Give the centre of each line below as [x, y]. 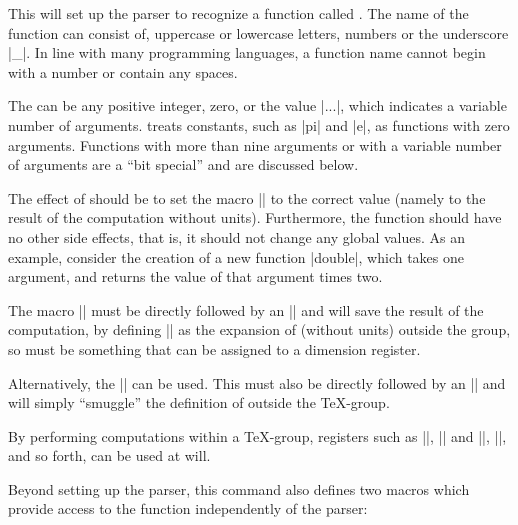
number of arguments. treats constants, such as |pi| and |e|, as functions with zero [259, 124]
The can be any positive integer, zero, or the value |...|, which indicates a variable [257, 105]
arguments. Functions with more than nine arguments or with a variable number [255, 144]
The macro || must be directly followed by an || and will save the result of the [246, 309]
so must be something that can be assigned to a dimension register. [214, 348]
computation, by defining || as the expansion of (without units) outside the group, [259, 329]
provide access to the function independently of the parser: [188, 508]
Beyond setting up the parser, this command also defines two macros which [239, 488]
